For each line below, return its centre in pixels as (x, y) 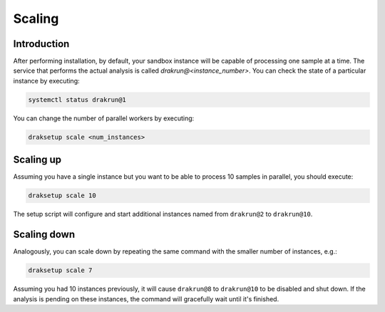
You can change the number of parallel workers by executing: (104, 118)
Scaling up (37, 160)
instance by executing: (46, 80)
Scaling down (44, 235)
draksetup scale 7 (60, 270)
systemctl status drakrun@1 (77, 99)
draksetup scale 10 (62, 196)
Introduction (41, 44)
